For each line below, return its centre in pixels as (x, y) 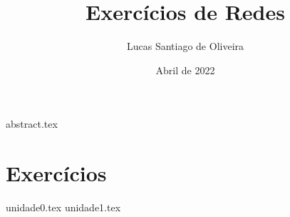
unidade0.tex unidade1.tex (63, 207)
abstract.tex (32, 124)
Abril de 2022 (185, 70)
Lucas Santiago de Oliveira (185, 46)
